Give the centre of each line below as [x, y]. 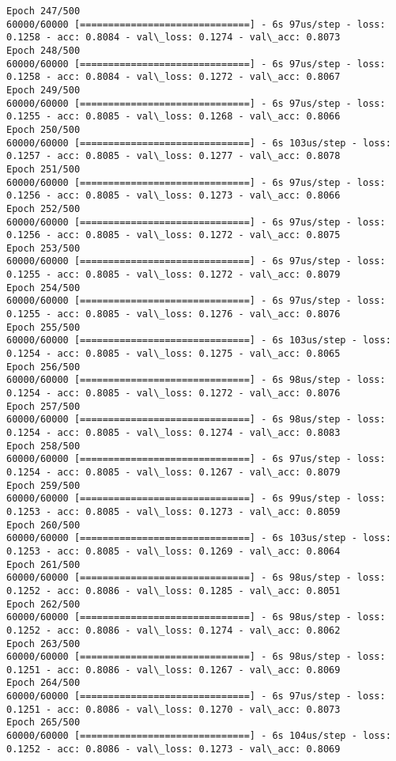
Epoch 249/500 [43, 90]
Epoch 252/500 [43, 208]
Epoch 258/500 [43, 446]
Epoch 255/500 [43, 327]
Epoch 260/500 [43, 525]
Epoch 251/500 [43, 169]
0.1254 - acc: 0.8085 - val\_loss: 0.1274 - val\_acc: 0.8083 [173, 433]
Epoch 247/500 [43, 11]
